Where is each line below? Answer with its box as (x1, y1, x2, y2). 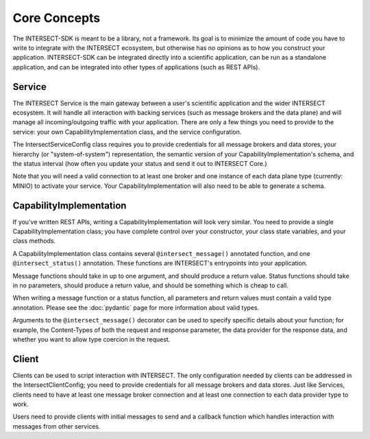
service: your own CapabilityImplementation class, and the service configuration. (12, 128, 242, 136)
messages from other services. (12, 422, 101, 430)
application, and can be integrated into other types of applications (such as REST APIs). (12, 62, 260, 71)
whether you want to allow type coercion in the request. (12, 335, 171, 343)
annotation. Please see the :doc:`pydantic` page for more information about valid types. (12, 303, 260, 311)
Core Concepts (12, 10, 101, 25)
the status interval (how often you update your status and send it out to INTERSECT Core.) (12, 159, 267, 167)
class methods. (12, 237, 56, 245)
